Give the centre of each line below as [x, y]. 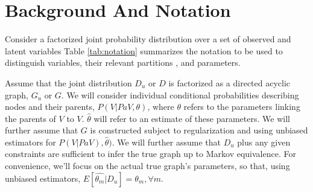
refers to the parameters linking [242, 107]
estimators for [30, 142]
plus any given [264, 142]
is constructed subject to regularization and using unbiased [199, 130]
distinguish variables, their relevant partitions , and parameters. [123, 62]
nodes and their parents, [50, 107]
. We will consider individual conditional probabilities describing [180, 94]
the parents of [30, 118]
